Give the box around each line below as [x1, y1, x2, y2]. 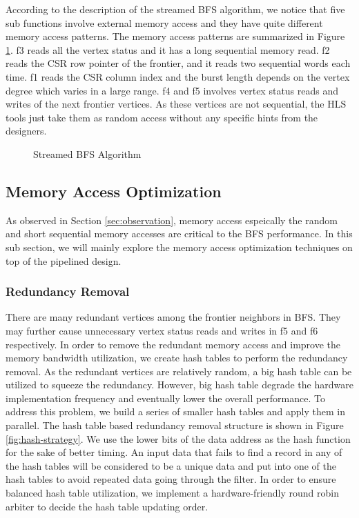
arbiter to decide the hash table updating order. [6, 499, 208, 513]
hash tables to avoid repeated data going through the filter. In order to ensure [6, 472, 336, 486]
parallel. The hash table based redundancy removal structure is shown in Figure [6, 418, 344, 432]
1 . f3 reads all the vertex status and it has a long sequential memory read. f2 [6, 42, 330, 57]
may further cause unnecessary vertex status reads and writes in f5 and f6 [6, 323, 318, 337]
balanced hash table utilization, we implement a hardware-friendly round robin [6, 486, 339, 500]
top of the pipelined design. [6, 253, 122, 268]
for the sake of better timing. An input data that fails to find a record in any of [6, 445, 342, 459]
